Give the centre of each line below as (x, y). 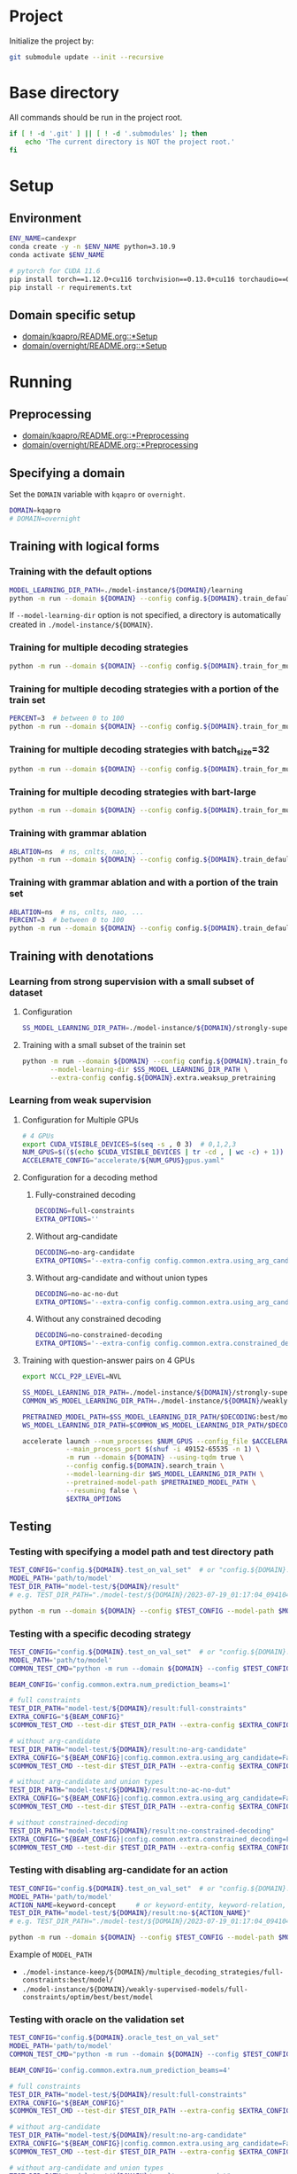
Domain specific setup (72, 315)
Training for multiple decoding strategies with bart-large (133, 793)
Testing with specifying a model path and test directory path (141, 1552)
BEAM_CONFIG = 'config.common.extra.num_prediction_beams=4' (120, 2070)
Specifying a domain (67, 473)
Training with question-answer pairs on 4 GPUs (108, 1361)
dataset (26, 992)
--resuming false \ (102, 1490)
